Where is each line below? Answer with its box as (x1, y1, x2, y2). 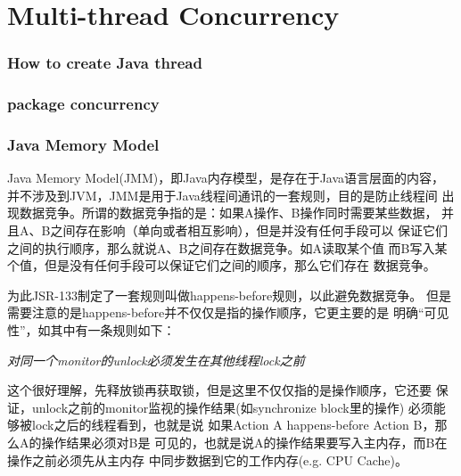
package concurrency (7, 93, 160, 115)
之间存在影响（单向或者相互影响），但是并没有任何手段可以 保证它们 (50, 221, 449, 240)
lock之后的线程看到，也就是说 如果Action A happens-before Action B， (31, 415, 435, 434)
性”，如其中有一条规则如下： (7, 321, 176, 340)
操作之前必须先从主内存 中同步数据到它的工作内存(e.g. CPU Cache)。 (7, 450, 407, 469)
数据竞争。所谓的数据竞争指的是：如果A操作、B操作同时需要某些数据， (19, 203, 438, 222)
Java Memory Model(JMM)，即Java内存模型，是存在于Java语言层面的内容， (7, 168, 445, 187)
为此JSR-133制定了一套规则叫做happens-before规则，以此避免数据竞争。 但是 (7, 285, 451, 304)
